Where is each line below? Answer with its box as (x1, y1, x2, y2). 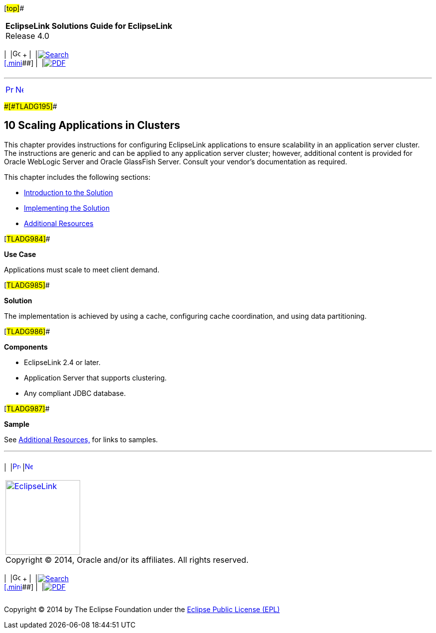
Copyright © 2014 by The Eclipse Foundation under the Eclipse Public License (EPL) (4, 605, 280, 614)
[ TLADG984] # (4, 234, 50, 243)
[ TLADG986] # (4, 327, 50, 336)
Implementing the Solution (24, 203, 110, 212)
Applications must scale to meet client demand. (4, 265, 160, 274)
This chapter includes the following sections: (4, 172, 151, 181)
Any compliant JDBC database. (24, 388, 126, 397)
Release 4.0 (5, 31, 50, 41)
